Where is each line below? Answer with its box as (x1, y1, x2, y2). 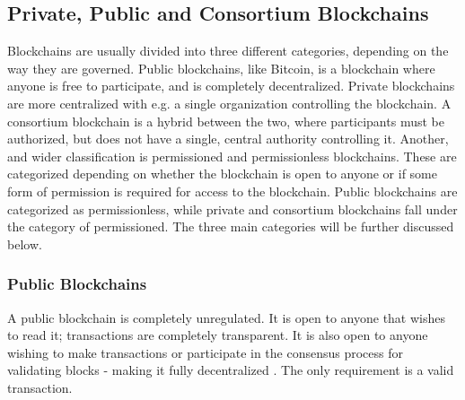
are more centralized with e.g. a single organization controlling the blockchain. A (7, 93, 452, 112)
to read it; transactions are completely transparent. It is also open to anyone (7, 326, 428, 344)
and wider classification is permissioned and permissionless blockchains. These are (7, 146, 457, 165)
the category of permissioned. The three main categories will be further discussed (7, 217, 454, 236)
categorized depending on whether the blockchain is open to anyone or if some (7, 164, 437, 183)
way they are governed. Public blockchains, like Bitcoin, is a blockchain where (7, 58, 435, 77)
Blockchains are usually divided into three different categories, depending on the (7, 41, 449, 60)
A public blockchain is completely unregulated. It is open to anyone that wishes (7, 308, 446, 326)
